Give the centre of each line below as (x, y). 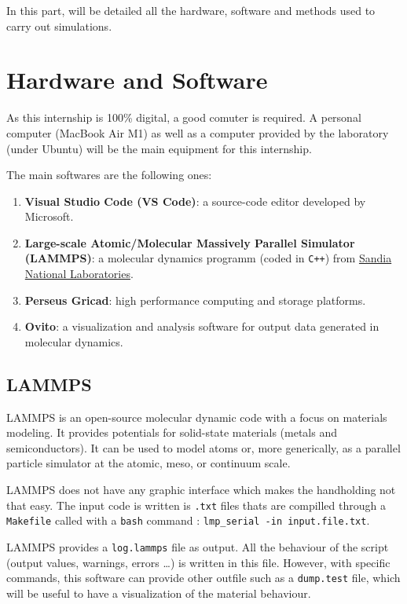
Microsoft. (49, 216)
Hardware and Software (137, 80)
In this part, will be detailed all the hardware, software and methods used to (191, 10)
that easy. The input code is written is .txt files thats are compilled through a (196, 505)
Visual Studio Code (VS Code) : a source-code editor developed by (195, 201)
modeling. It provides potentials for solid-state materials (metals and (172, 432)
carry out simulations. (59, 26)
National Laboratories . (79, 274)
